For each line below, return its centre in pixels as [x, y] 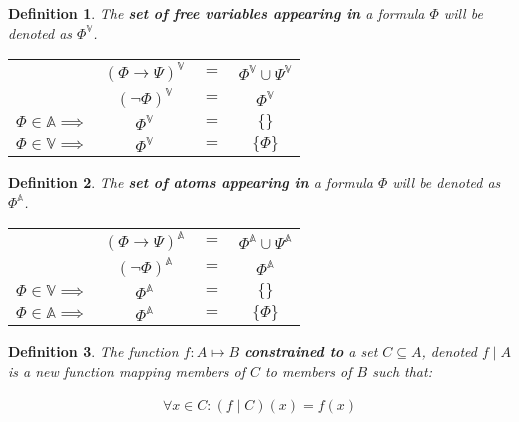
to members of [308, 370]
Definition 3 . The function [93, 351]
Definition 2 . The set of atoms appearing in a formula [190, 182]
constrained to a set [311, 351]
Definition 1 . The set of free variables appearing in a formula [216, 13]
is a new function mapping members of [127, 370]
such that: [402, 370]
